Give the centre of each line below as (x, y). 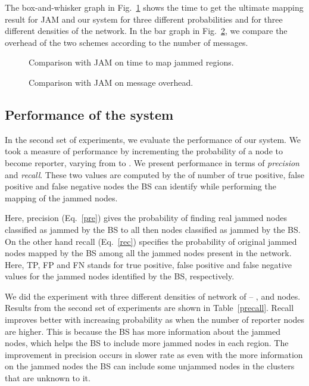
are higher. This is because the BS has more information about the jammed (143, 331)
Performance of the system (89, 114)
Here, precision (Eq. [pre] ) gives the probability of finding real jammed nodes (146, 218)
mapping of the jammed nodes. (61, 197)
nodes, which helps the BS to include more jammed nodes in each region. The (147, 343)
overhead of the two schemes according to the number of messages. (127, 42)
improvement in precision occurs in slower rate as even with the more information (154, 354)
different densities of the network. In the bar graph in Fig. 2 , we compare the (146, 31)
